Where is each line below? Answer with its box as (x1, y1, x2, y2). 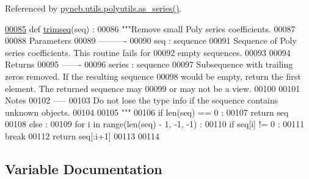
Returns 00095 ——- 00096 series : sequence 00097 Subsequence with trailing (5, 58, 293, 71)
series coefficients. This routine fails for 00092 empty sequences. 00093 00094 (5, 46, 291, 58)
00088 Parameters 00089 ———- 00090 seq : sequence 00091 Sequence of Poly (5, 34, 297, 47)
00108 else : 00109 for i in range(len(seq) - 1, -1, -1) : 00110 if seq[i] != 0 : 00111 (5, 118, 305, 130)
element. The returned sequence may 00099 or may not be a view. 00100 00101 (5, 82, 300, 94)
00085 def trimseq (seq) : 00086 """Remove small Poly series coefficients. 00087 (5, 22, 296, 35)
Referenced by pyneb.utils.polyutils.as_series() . (5, 2, 182, 14)
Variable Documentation (5, 159, 162, 178)
